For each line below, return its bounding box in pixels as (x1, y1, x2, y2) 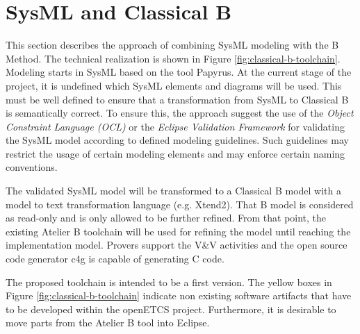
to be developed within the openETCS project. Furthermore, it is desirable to (6, 301, 336, 316)
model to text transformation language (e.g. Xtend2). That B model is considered (6, 197, 354, 211)
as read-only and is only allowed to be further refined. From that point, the (6, 210, 327, 225)
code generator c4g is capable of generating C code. (6, 251, 224, 266)
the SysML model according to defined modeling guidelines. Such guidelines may (6, 133, 349, 147)
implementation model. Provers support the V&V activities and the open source (6, 237, 347, 252)
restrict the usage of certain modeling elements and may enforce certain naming (6, 146, 345, 160)
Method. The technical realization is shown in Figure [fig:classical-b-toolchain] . (6, 51, 341, 65)
